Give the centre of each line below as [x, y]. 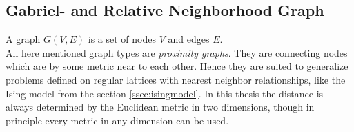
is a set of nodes [122, 39]
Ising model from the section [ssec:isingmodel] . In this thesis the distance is [165, 93]
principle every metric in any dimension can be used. [117, 120]
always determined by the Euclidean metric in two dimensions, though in [160, 107]
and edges [189, 39]
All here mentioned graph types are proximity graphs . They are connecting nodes [177, 52]
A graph [23, 39]
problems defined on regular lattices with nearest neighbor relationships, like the [176, 79]
